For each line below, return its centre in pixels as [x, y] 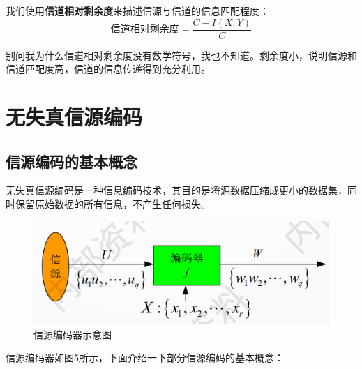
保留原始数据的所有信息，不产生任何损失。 [113, 204]
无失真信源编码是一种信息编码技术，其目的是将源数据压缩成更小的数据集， [176, 190]
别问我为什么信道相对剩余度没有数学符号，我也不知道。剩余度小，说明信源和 [181, 55]
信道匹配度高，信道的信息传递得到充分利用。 [108, 69]
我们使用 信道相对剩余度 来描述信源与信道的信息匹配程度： [137, 10]
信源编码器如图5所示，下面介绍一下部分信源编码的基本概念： [145, 357]
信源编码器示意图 [73, 334]
